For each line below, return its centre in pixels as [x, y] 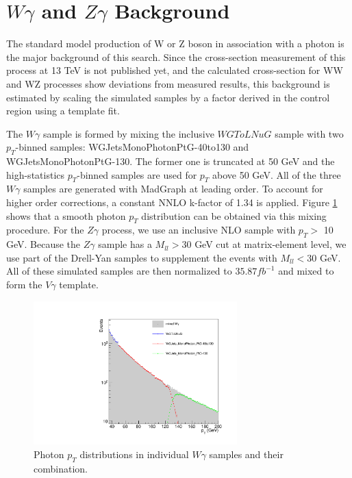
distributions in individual [134, 454]
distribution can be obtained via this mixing [234, 215]
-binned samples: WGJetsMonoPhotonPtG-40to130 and [132, 147]
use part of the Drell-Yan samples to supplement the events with [142, 257]
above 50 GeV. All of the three [277, 174]
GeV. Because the [43, 244]
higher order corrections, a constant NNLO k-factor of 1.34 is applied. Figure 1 [172, 202]
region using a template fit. [63, 111]
